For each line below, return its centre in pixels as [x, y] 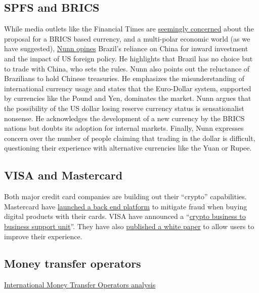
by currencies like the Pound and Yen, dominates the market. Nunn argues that [128, 98]
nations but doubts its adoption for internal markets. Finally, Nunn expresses [124, 128]
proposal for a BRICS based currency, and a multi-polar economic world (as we [127, 38]
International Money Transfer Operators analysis [80, 285]
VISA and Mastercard [63, 175]
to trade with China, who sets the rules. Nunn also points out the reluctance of [127, 68]
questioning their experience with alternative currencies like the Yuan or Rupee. [128, 148]
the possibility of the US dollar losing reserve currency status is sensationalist [124, 108]
